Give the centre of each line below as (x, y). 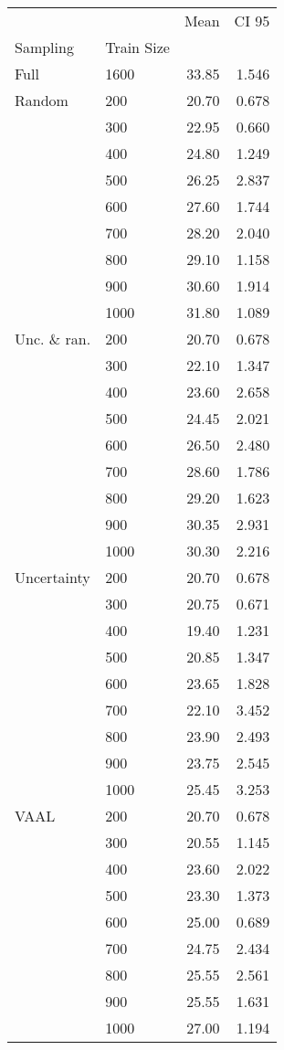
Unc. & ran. (53, 339)
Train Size (137, 47)
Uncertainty (53, 577)
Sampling (44, 47)
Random (42, 100)
